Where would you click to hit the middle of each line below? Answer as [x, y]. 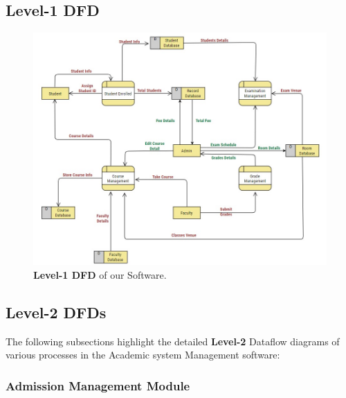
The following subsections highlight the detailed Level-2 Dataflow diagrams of [173, 341]
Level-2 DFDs [56, 312]
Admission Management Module [98, 385]
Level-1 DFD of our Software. [100, 274]
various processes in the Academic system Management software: [143, 355]
